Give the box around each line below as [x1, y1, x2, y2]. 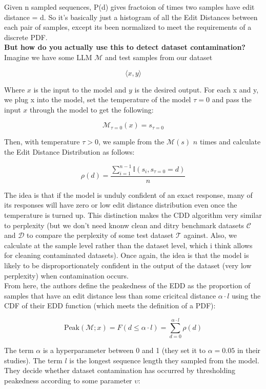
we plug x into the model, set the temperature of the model [4, 94, 191, 105]
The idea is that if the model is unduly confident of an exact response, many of [4, 189, 253, 200]
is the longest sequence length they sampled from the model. [69, 355, 259, 365]
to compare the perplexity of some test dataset [27, 230, 174, 240]
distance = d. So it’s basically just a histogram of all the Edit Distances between [4, 11, 258, 22]
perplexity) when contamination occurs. [4, 270, 129, 281]
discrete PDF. [4, 31, 48, 42]
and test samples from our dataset [105, 51, 213, 62]
